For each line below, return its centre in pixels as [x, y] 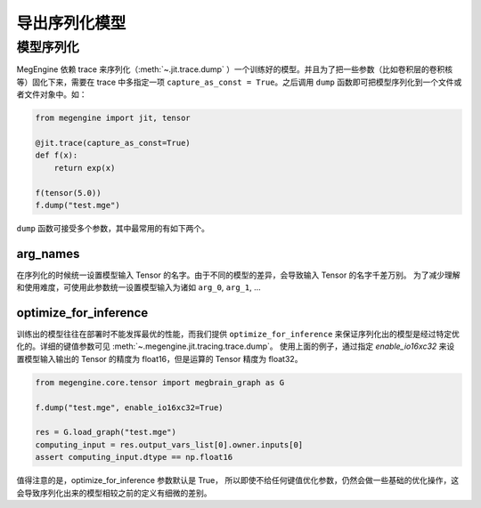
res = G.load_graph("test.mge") [106, 432]
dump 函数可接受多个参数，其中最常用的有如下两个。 [113, 228]
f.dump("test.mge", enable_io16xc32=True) [129, 407]
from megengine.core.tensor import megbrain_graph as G [160, 382]
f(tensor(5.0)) [68, 193]
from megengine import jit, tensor [113, 118]
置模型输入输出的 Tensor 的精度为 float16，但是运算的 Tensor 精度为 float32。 [159, 359]
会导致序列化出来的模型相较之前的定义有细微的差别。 [114, 493]
